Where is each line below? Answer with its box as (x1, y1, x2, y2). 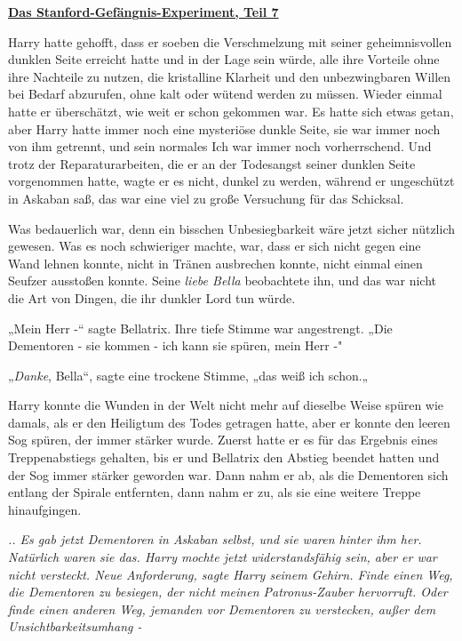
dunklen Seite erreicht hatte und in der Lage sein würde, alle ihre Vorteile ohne (8, 50, 440, 68)
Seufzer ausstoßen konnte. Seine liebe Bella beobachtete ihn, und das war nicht (8, 271, 436, 290)
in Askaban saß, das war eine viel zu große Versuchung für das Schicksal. (8, 188, 404, 207)
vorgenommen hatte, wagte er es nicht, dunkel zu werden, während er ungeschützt (8, 172, 455, 190)
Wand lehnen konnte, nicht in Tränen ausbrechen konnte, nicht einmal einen (8, 253, 423, 272)
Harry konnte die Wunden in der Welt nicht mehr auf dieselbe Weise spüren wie (8, 396, 444, 414)
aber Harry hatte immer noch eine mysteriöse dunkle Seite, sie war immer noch (8, 119, 441, 138)
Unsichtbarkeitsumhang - (8, 617, 142, 636)
